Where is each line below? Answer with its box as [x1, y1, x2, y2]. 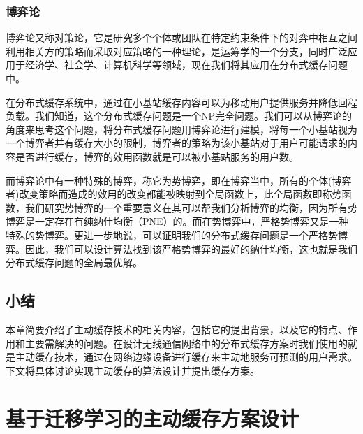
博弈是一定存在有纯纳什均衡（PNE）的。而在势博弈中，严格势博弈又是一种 [6, 214, 349, 229]
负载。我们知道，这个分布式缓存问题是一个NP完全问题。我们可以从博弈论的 [6, 108, 353, 123]
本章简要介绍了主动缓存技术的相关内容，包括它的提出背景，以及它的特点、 [6, 321, 348, 336]
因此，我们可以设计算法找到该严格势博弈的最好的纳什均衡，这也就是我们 [24, 241, 357, 256]
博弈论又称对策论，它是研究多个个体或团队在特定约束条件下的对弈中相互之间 [6, 30, 357, 45]
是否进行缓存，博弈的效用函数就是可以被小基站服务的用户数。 [15, 149, 299, 164]
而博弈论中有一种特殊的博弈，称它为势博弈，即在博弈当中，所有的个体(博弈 [6, 173, 352, 187]
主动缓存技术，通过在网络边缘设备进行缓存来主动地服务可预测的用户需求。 [15, 349, 357, 364]
